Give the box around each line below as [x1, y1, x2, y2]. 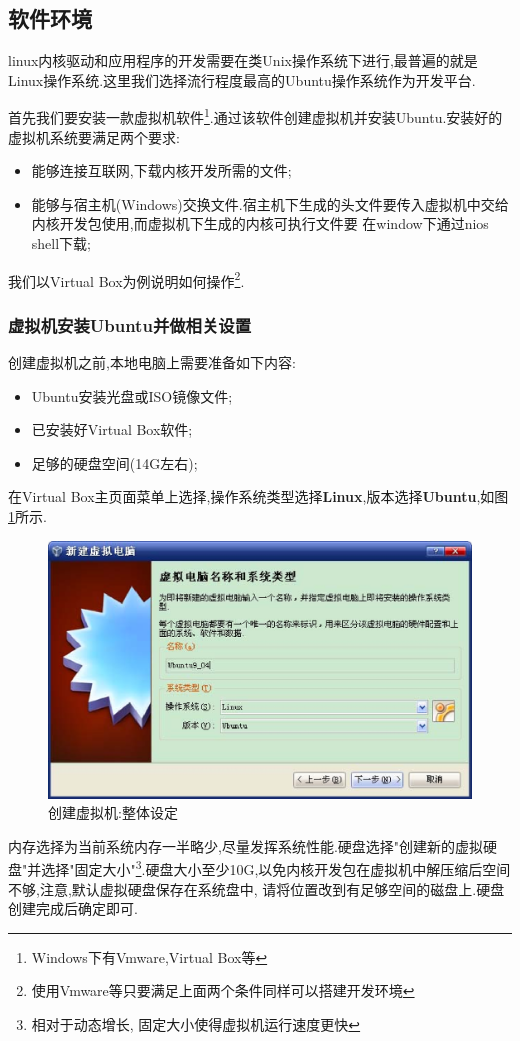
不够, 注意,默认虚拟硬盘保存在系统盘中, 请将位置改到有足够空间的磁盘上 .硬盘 [8, 878, 505, 899]
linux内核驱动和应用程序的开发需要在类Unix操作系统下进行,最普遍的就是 [8, 50, 478, 71]
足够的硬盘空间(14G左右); [31, 452, 198, 473]
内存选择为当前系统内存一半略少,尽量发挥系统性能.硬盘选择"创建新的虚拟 [8, 835, 484, 856]
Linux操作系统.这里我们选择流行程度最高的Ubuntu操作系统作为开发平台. [8, 69, 476, 90]
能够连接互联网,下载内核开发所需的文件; [31, 160, 292, 181]
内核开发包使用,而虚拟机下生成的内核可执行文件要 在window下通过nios [31, 213, 489, 234]
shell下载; [31, 233, 91, 254]
